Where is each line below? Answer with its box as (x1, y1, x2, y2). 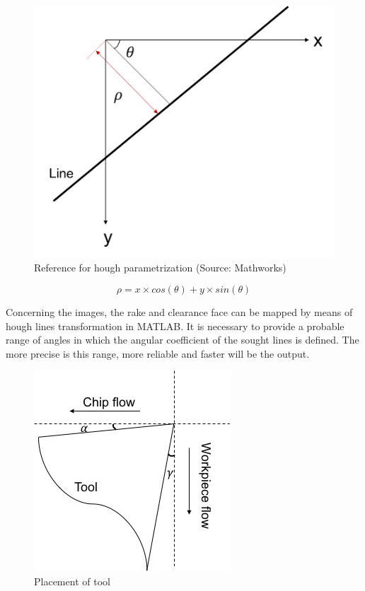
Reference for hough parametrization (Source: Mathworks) (34, 260, 286, 275)
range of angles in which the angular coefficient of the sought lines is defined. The (6, 332, 359, 347)
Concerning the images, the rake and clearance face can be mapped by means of (6, 305, 353, 320)
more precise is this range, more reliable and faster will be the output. (6, 346, 310, 361)
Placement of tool (34, 574, 110, 589)
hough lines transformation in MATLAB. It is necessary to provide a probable (6, 318, 344, 333)
